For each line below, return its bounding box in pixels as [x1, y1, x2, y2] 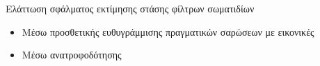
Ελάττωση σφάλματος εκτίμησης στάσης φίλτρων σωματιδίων [6, 1, 255, 15]
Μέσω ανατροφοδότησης [22, 47, 122, 62]
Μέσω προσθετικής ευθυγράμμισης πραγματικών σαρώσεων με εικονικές [22, 24, 314, 38]
